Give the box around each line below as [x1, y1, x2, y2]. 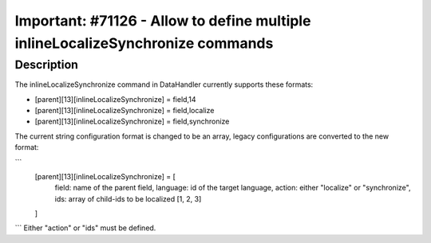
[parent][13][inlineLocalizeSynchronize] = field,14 [34, 94, 196, 104]
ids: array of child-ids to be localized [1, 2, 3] [54, 194, 202, 203]
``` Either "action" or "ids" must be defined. [14, 223, 156, 233]
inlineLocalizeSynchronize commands [14, 34, 274, 52]
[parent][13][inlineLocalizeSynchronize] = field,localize [34, 105, 215, 115]
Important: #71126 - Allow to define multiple [14, 12, 311, 29]
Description [14, 57, 79, 72]
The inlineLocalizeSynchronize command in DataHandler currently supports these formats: [14, 80, 314, 89]
